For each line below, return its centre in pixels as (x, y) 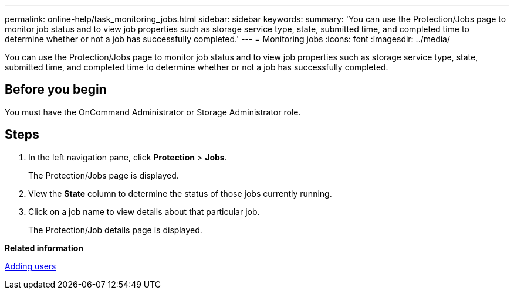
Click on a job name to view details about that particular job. (144, 211)
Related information (44, 248)
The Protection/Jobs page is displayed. (104, 175)
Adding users (31, 266)
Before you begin (56, 90)
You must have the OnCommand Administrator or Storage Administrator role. (153, 112)
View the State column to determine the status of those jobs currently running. (180, 193)
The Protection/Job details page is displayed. (115, 230)
